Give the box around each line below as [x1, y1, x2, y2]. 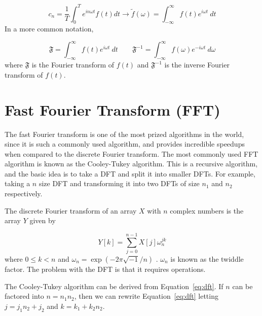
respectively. [5, 188, 43, 199]
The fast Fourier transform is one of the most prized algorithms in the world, [5, 128, 244, 139]
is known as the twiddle [170, 253, 244, 264]
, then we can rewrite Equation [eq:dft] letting [74, 291, 218, 301]
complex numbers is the [170, 205, 244, 216]
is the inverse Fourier [164, 59, 230, 70]
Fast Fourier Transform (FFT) [5, 99, 220, 120]
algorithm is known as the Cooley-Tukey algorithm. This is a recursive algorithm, [5, 158, 258, 169]
